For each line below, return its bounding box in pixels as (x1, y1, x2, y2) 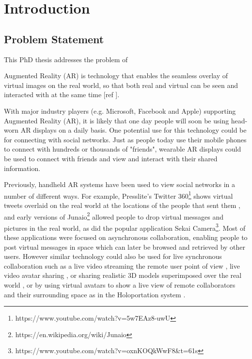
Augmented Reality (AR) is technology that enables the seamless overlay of (4, 70, 228, 81)
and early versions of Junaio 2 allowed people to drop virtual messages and (4, 210, 224, 222)
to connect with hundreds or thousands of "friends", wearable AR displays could (4, 144, 241, 154)
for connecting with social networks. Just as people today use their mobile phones (4, 134, 247, 144)
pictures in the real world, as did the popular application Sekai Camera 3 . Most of (4, 221, 246, 233)
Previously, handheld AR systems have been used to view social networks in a (4, 179, 235, 189)
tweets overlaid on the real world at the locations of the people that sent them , (4, 200, 240, 210)
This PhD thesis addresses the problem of (4, 54, 128, 64)
